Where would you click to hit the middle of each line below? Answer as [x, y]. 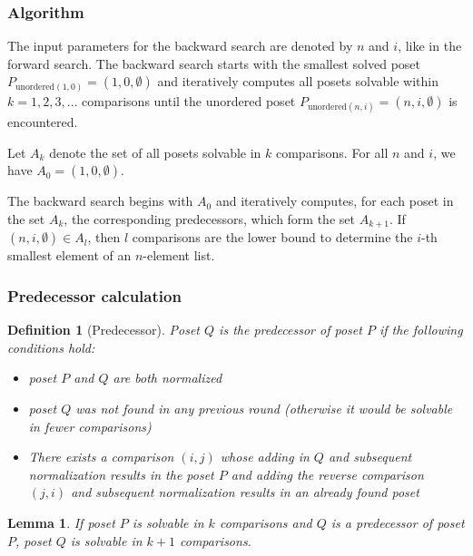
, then [104, 237]
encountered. [43, 122]
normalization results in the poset [121, 474]
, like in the [430, 46]
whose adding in [265, 457]
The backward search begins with [100, 201]
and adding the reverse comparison [327, 474]
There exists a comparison [101, 457]
